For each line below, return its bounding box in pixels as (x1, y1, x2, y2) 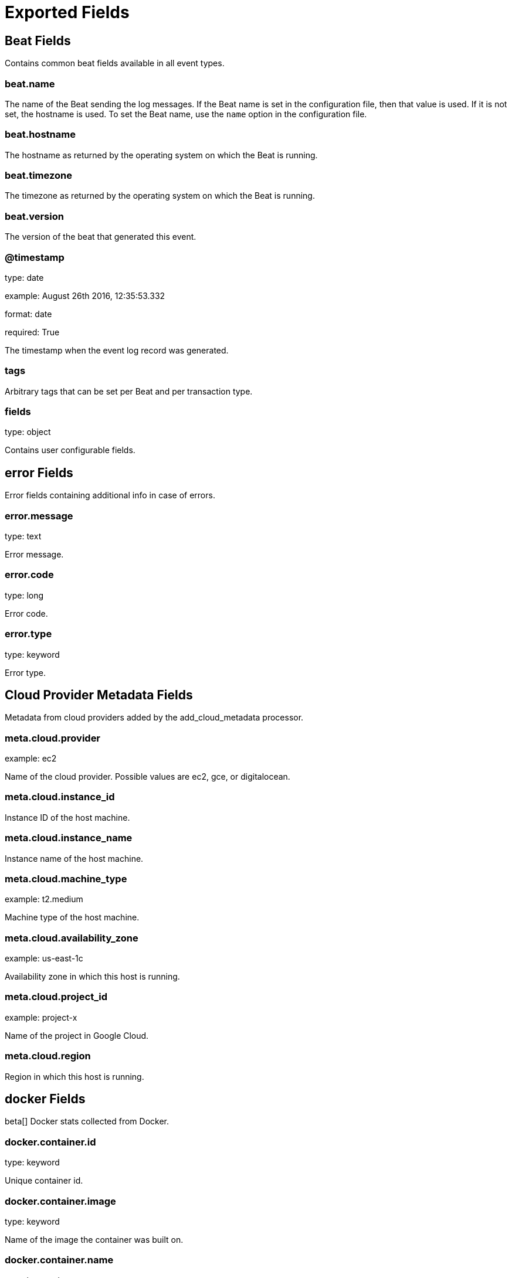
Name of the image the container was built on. (5, 1234, 184, 1245)
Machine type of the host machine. (5, 912, 140, 923)
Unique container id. (5, 1175, 83, 1186)
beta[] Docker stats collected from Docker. (5, 1116, 169, 1127)
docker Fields (5, 1092, 86, 1107)
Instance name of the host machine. (5, 853, 144, 864)
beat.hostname (5, 128, 76, 141)
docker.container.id (5, 1136, 96, 1148)
